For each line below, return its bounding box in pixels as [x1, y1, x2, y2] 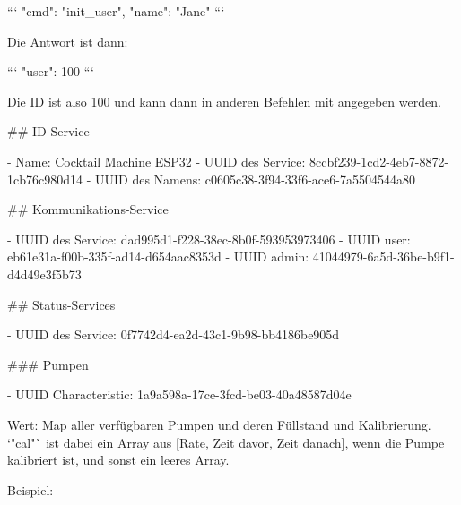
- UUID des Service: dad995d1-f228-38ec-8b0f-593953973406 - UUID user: [7, 229, 411, 248]
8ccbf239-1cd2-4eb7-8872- [309, 151, 449, 170]
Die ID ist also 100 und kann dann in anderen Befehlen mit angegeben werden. [7, 91, 441, 110]
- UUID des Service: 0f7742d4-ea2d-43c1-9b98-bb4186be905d [7, 325, 340, 344]
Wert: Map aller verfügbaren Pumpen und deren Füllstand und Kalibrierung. [7, 415, 431, 433]
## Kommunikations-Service [7, 200, 169, 218]
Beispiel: [7, 480, 54, 499]
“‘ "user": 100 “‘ [7, 62, 94, 81]
